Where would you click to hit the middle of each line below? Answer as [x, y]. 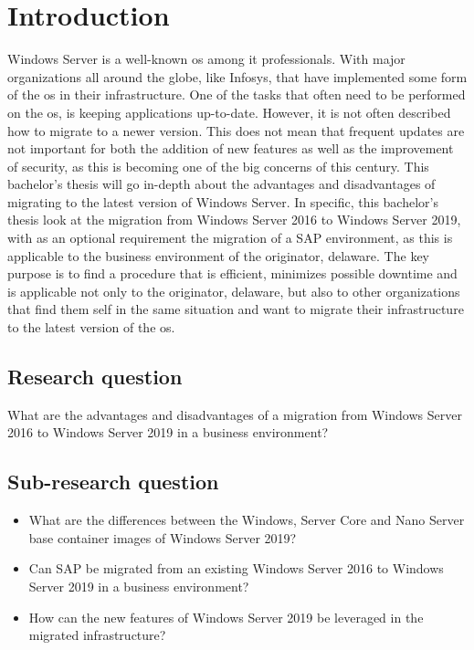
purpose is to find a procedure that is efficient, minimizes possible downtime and [232, 273]
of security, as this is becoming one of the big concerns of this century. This [218, 166]
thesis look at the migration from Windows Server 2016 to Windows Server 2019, [234, 220]
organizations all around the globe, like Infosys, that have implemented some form [237, 76]
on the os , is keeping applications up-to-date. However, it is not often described [229, 112]
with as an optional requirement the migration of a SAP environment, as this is [230, 238]
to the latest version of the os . [91, 327]
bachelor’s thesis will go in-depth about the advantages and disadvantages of [221, 184]
